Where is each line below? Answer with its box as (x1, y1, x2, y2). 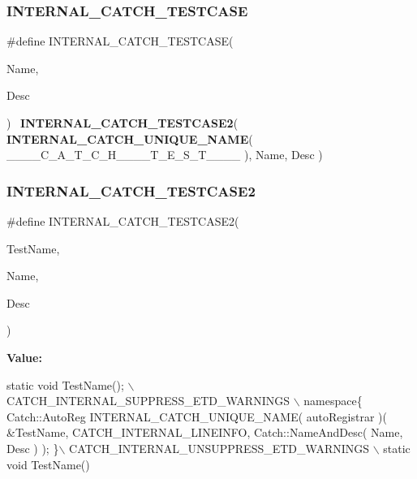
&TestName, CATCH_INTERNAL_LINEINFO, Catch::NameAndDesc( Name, (6, 424, 403, 441)
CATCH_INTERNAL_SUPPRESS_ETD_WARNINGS (6, 392, 290, 409)
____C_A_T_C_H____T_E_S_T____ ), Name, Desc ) (6, 146, 323, 163)
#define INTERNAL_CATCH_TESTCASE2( (6, 213, 239, 229)
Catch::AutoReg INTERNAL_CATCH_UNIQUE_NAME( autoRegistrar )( (6, 408, 387, 425)
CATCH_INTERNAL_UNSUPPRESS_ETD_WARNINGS (69, 439, 370, 456)
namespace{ (303, 392, 363, 409)
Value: (6, 348, 42, 365)
